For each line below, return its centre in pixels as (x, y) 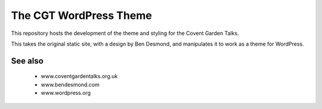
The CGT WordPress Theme (81, 15)
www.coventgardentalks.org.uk (79, 76)
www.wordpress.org (66, 93)
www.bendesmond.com (70, 84)
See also (27, 61)
